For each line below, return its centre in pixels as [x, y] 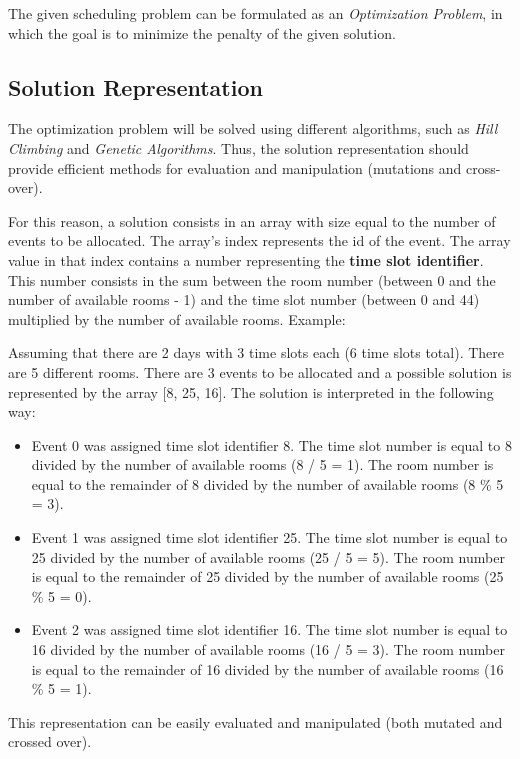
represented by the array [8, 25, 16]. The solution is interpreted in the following [251, 391]
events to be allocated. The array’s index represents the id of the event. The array [259, 240]
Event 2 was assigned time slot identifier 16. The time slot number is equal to [269, 629]
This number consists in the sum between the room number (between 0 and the [252, 279]
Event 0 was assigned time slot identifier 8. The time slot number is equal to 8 [271, 444]
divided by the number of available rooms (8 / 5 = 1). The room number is [262, 464]
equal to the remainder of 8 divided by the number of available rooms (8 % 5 [267, 483]
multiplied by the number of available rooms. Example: [177, 318]
